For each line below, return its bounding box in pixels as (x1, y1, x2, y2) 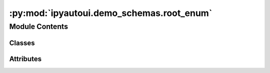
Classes (9, 38, 35, 47)
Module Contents (9, 22, 68, 31)
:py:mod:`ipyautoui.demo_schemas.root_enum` (9, 7, 212, 18)
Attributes (9, 54, 42, 63)
